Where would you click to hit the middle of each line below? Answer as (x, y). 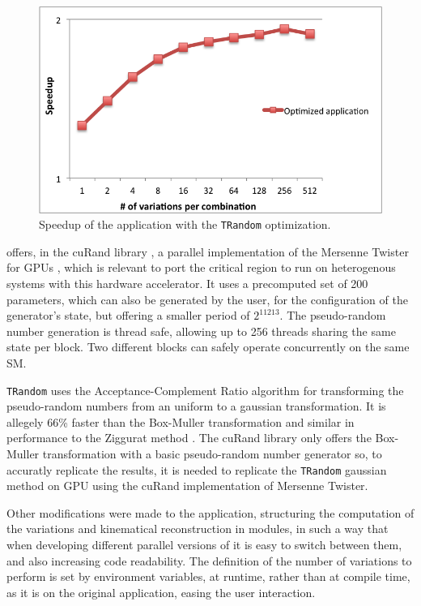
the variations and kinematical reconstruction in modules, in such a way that (198, 529)
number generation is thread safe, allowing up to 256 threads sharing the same (201, 331)
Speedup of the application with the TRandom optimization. (185, 224)
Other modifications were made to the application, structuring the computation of (210, 512)
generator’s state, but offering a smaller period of (128, 315)
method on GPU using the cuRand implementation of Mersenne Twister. (187, 486)
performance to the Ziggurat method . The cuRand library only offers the (189, 438)
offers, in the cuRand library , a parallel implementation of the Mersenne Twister (208, 251)
